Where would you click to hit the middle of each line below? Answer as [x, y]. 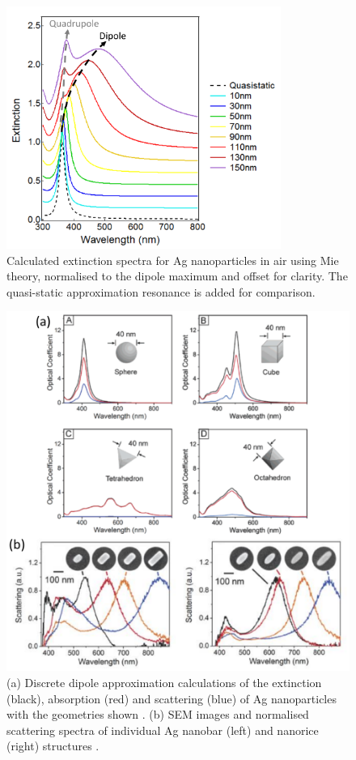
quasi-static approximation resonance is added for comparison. [161, 291]
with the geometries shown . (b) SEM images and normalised [158, 714]
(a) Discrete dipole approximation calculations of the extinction [164, 682]
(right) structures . [53, 746]
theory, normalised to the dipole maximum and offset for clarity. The [177, 276]
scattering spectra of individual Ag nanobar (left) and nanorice [163, 730]
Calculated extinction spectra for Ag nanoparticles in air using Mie [173, 260]
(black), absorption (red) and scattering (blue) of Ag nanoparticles [172, 698]
